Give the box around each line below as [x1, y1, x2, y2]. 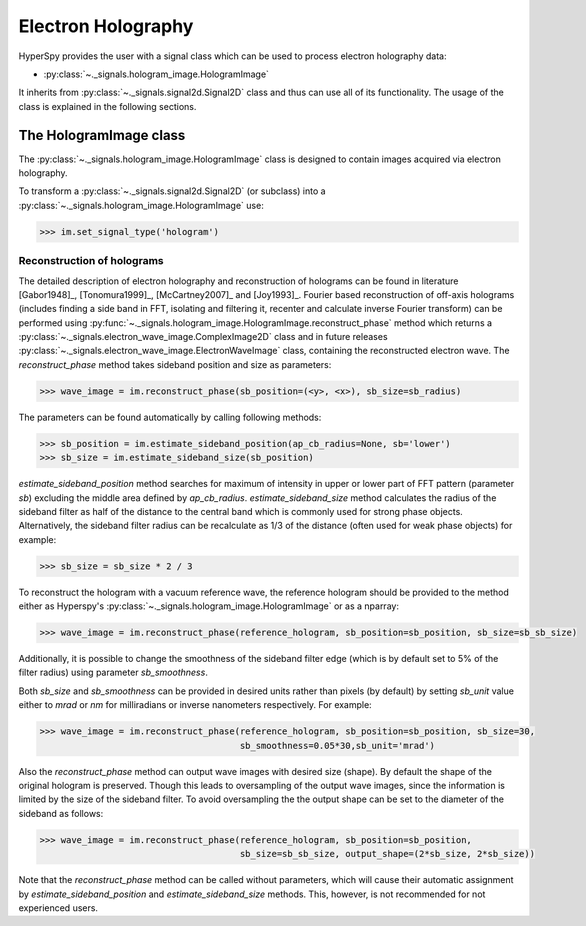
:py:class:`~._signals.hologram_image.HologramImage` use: [18, 199, 264, 211]
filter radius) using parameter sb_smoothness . [18, 666, 209, 679]
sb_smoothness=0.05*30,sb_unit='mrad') [239, 740, 435, 751]
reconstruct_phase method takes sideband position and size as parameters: [18, 358, 332, 370]
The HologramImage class [18, 126, 186, 144]
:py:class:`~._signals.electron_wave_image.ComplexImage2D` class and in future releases [18, 331, 389, 343]
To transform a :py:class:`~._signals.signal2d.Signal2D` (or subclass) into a [18, 185, 326, 197]
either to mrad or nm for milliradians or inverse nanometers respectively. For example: [18, 699, 372, 711]
